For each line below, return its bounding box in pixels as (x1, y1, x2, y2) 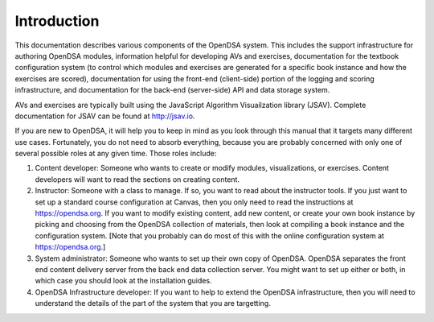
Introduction (14, 12, 100, 30)
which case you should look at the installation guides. (35, 276, 212, 286)
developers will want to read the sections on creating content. (35, 174, 240, 184)
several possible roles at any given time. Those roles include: (14, 149, 217, 159)
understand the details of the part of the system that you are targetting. (35, 299, 271, 308)
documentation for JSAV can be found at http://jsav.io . (14, 111, 195, 121)
